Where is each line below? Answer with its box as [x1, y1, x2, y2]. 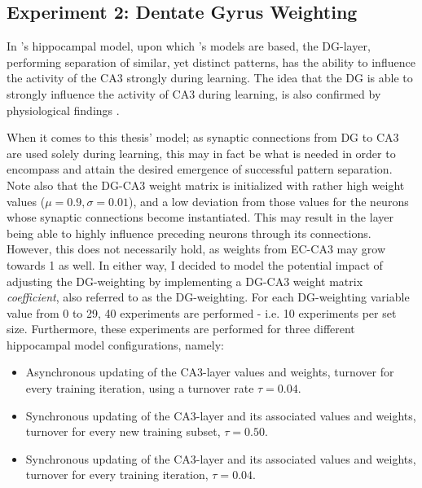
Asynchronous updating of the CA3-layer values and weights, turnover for [25, 363, 394, 380]
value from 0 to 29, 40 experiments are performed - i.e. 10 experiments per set [7, 304, 397, 321]
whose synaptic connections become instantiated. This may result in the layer [7, 209, 393, 226]
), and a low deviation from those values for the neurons [128, 192, 409, 209]
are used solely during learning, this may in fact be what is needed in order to [7, 144, 396, 161]
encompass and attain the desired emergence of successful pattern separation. [7, 160, 393, 178]
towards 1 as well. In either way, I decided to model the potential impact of [7, 256, 383, 273]
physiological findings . [7, 101, 120, 118]
